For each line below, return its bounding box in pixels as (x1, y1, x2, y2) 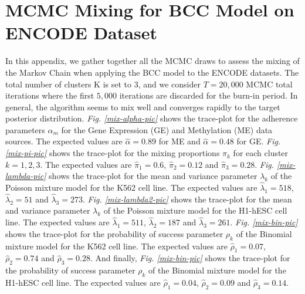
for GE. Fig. (236, 135, 281, 147)
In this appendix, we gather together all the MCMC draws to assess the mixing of (5, 55, 300, 67)
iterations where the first (5, 89, 94, 102)
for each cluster (233, 147, 289, 159)
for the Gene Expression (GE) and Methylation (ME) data (61, 123, 273, 136)
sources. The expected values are (5, 135, 123, 147)
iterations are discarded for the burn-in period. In (119, 89, 298, 102)
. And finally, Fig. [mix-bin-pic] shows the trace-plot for (90, 252, 290, 264)
